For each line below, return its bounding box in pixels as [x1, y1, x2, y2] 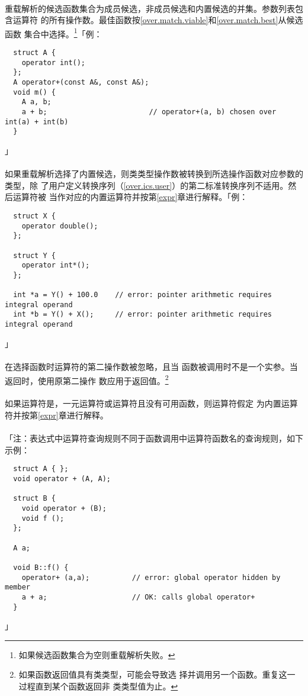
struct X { [13, 211, 56, 220]
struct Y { [13, 251, 56, 260]
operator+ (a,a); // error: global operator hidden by [21, 573, 281, 582]
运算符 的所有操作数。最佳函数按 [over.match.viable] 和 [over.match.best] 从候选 [12, 14, 303, 26]
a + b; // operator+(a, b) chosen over [21, 107, 277, 116]
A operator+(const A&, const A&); [13, 78, 149, 86]
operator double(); [21, 221, 98, 230]
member [5, 583, 30, 592]
